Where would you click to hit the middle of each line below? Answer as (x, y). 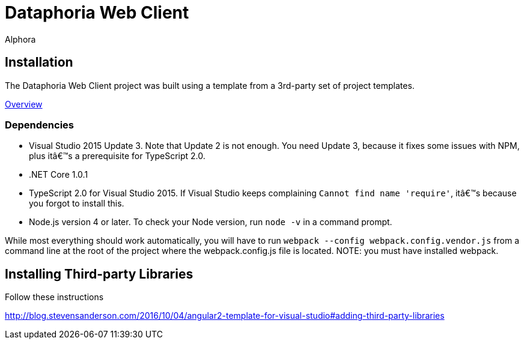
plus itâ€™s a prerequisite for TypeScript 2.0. (117, 156)
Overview (24, 104)
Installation (39, 62)
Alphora (20, 39)
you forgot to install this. (77, 204)
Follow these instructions (54, 297)
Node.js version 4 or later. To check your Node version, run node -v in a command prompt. (211, 222)
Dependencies (40, 125)
